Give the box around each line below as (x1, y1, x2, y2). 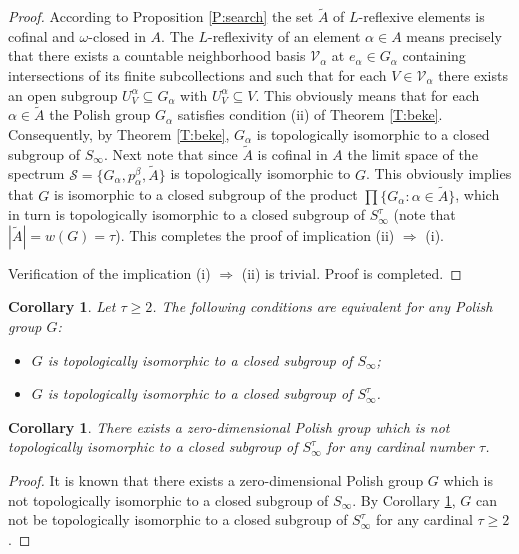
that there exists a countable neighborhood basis (8, 45, 306, 66)
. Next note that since (103, 143, 238, 164)
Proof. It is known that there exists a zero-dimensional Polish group (8, 469, 424, 490)
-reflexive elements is (358, 6, 485, 27)
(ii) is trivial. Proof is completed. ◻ (241, 262, 462, 283)
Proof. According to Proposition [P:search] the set (8, 6, 314, 27)
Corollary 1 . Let (8, 296, 116, 317)
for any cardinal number (326, 436, 474, 457)
